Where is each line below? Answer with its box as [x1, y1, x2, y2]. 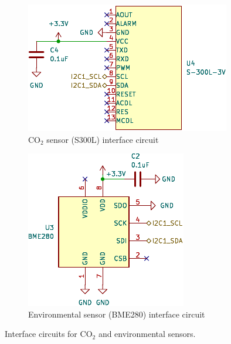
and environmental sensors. [98, 328, 196, 340]
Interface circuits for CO [5, 328, 93, 340]
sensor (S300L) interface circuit [46, 133, 159, 145]
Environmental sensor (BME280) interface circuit [28, 308, 205, 320]
